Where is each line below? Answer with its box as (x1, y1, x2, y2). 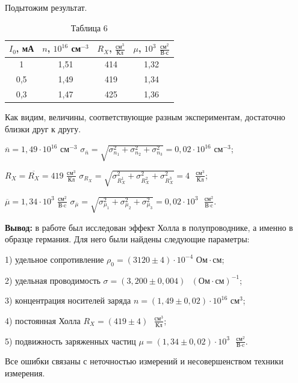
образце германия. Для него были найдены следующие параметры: (5, 233, 250, 245)
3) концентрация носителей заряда (5, 294, 131, 307)
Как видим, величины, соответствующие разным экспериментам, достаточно (5, 111, 285, 123)
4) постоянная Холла (5, 314, 81, 326)
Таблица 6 (70, 21, 108, 34)
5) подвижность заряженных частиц (5, 334, 136, 347)
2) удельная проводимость (5, 274, 101, 286)
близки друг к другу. (5, 122, 81, 135)
